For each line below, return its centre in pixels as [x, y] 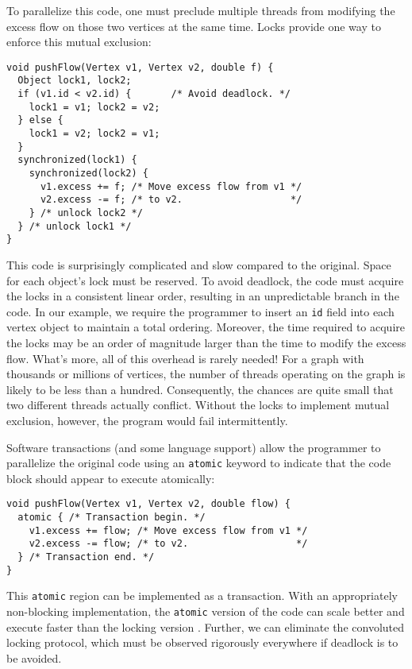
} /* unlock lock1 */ [75, 226]
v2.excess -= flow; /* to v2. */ [168, 544]
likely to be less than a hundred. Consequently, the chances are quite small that [200, 389]
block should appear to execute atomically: [111, 478]
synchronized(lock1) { [77, 160]
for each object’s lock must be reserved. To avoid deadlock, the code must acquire [205, 280]
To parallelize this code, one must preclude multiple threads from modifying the [201, 10]
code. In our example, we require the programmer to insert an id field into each [200, 311]
